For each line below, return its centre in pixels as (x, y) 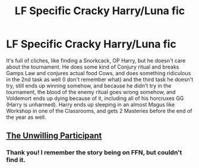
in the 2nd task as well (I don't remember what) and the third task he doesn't (100, 79)
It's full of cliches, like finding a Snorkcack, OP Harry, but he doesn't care (96, 60)
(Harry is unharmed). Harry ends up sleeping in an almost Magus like (91, 104)
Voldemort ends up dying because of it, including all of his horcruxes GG (95, 98)
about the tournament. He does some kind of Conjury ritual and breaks (93, 67)
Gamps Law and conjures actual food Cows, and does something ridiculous (99, 73)
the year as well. (26, 117)
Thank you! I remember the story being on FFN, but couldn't (94, 153)
